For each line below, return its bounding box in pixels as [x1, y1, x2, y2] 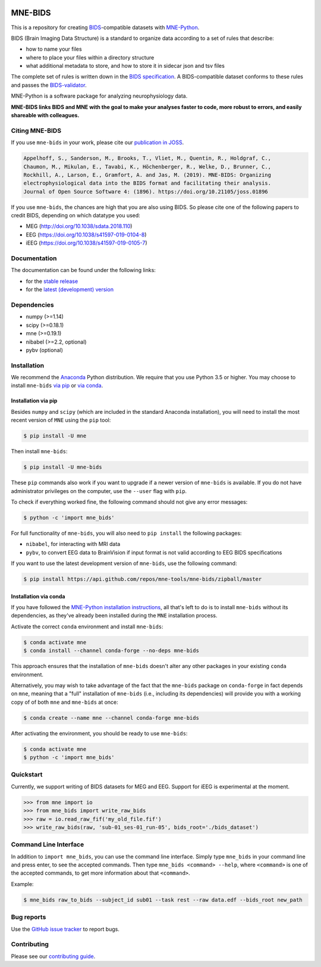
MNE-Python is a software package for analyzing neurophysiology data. [11, 92, 188, 99]
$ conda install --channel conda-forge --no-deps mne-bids [23, 647, 199, 654]
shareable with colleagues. [11, 112, 80, 119]
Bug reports [11, 913, 46, 921]
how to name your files [26, 45, 83, 53]
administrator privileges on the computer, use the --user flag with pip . [11, 487, 187, 494]
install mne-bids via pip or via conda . [11, 382, 103, 389]
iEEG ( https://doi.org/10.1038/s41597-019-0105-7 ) [26, 239, 147, 247]
